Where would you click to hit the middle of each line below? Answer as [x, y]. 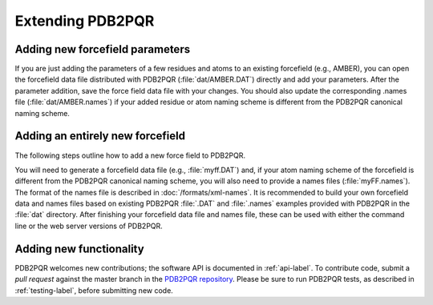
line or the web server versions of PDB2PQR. [89, 226]
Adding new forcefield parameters [103, 49]
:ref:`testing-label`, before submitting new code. [94, 290]
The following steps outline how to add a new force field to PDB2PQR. [130, 155]
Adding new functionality [79, 249]
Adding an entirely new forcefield [100, 136]
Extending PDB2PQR [85, 21]
